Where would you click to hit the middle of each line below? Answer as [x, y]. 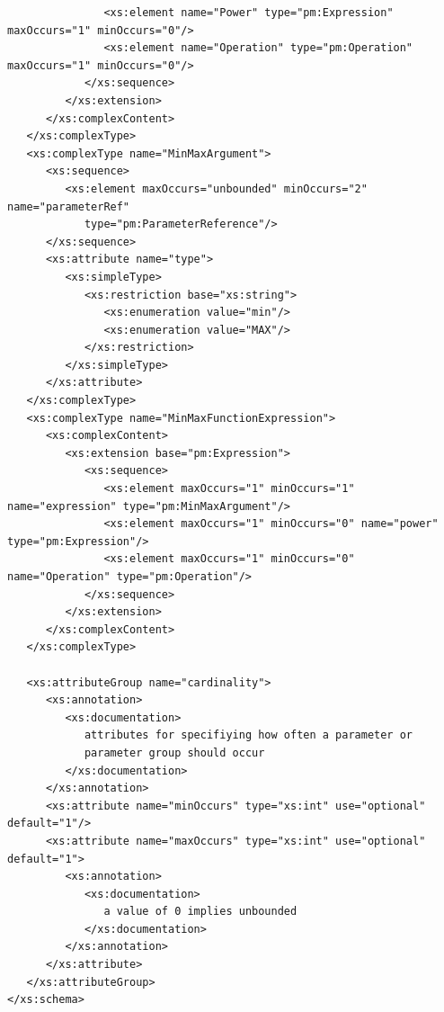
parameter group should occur [174, 752]
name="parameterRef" [69, 206]
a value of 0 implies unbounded [200, 912]
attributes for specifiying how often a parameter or [249, 735]
